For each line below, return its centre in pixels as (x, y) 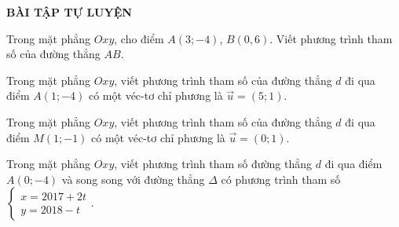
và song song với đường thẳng (133, 179)
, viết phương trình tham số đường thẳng (213, 164)
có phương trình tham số (281, 179)
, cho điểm (139, 38)
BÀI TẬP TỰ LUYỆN (69, 12)
